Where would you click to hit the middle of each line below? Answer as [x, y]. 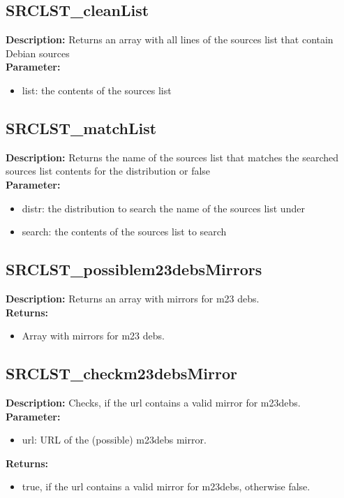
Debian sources [38, 53]
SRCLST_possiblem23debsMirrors [134, 269]
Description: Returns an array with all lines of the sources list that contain [170, 39]
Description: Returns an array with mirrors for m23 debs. [133, 298]
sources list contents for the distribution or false [108, 171]
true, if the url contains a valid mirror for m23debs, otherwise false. [166, 486]
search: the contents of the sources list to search [124, 232]
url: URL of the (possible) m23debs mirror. [114, 440]
